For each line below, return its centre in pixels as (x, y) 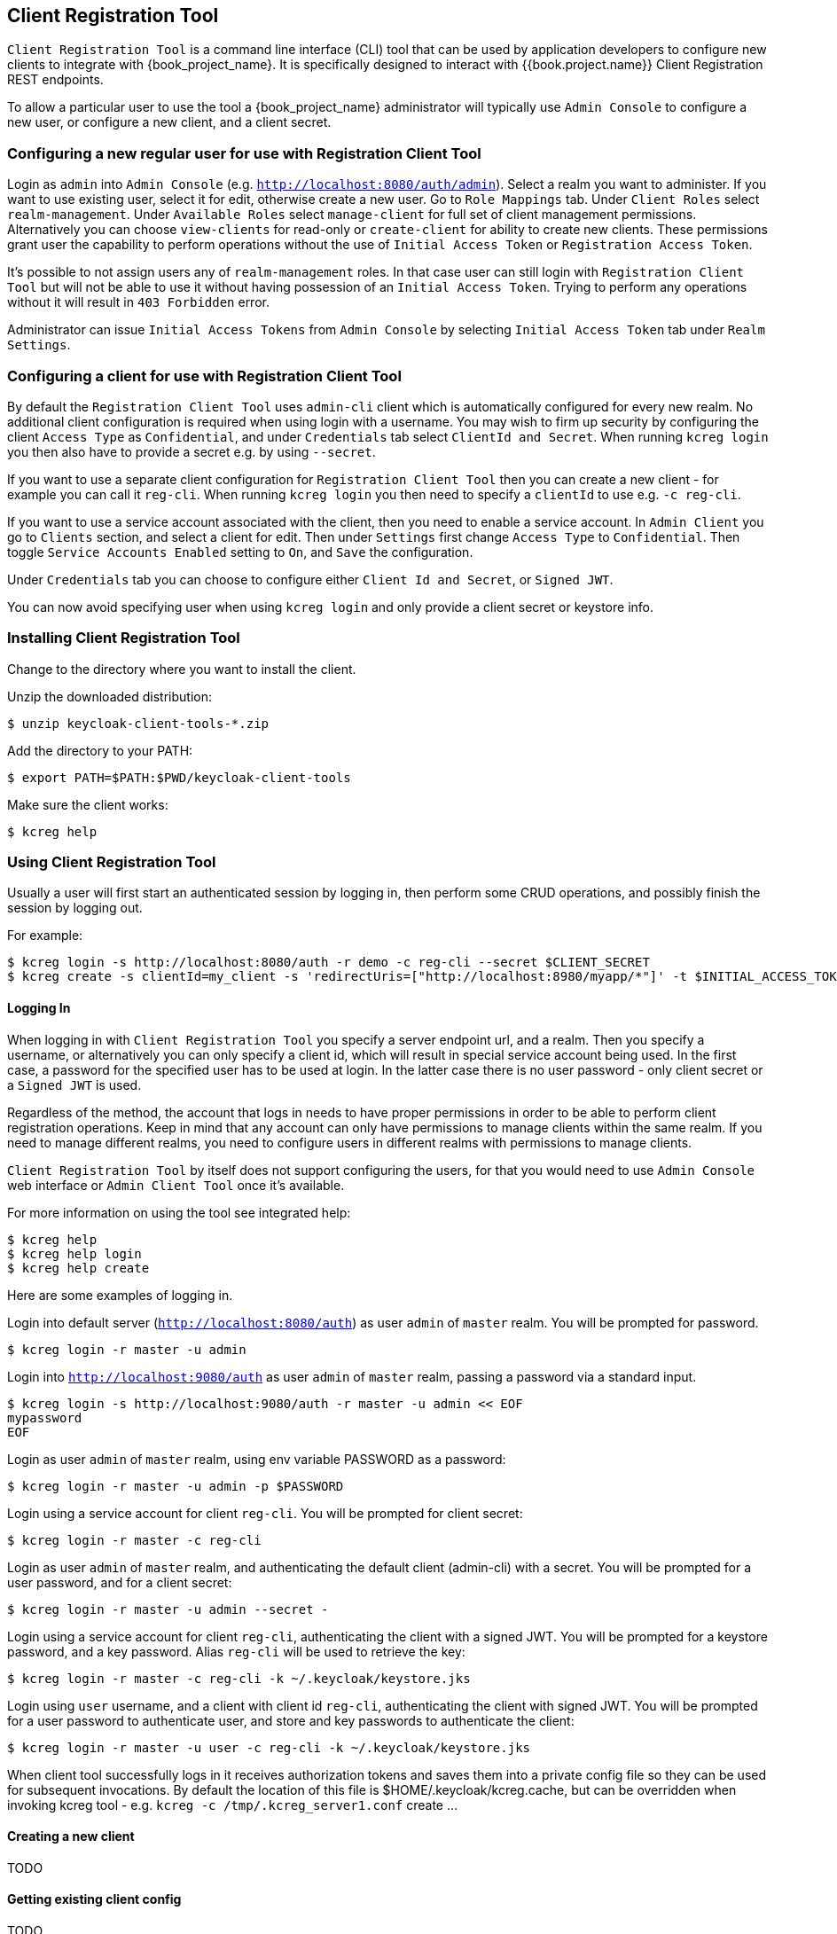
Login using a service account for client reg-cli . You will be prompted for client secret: (265, 1513)
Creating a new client (71, 1836)
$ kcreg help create (78, 1268)
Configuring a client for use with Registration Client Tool (204, 376)
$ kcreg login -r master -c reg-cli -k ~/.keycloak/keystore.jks (239, 1678)
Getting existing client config (94, 1899)
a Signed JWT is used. (74, 1084)
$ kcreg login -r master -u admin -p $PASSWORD (176, 1486)
